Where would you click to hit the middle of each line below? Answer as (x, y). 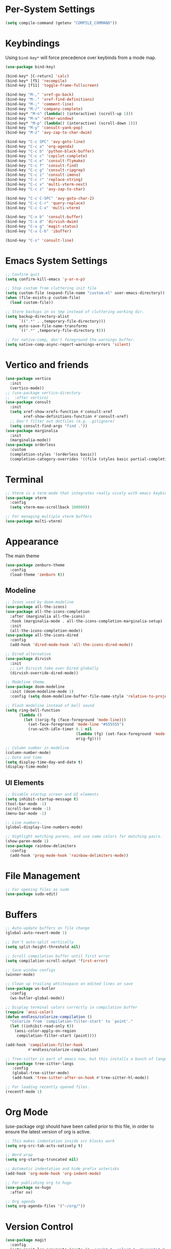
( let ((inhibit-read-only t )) (42, 1026)
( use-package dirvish (28, 659)
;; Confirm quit (22, 274)
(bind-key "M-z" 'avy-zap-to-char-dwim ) (49, 133)
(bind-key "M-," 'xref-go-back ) (39, 95)
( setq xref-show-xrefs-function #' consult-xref (61, 412)
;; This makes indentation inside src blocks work (60, 1141)
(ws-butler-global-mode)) (37, 998)
